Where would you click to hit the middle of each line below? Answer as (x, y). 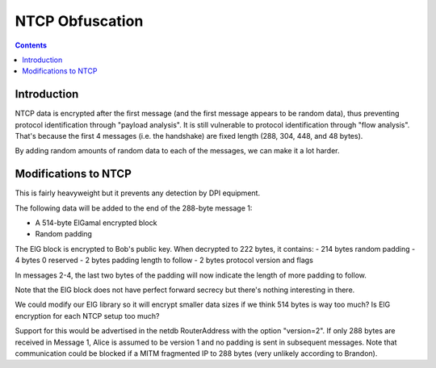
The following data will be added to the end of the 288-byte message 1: (134, 208)
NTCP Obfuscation (79, 21)
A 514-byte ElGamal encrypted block (96, 223)
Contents (31, 45)
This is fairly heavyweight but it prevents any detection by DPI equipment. (138, 193)
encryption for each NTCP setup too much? (88, 316)
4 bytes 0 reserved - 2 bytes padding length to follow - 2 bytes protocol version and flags (164, 260)
